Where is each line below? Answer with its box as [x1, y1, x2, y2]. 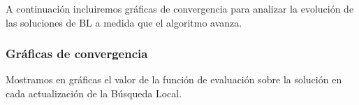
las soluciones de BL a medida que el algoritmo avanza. [6, 15, 242, 29]
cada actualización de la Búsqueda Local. [6, 86, 182, 100]
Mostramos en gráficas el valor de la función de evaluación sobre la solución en [6, 72, 342, 87]
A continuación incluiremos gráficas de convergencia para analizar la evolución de [6, 1, 354, 15]
